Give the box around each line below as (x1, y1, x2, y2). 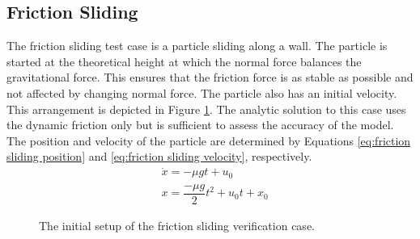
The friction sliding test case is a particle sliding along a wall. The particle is (6, 37, 388, 54)
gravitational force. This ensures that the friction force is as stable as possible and (6, 69, 414, 86)
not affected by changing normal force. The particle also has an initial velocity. (6, 84, 397, 101)
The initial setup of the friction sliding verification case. (39, 216, 315, 233)
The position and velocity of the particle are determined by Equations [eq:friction (6, 132, 411, 149)
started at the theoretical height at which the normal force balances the (6, 52, 362, 69)
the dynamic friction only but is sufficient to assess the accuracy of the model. (6, 116, 394, 133)
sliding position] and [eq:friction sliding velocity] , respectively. (6, 148, 312, 165)
